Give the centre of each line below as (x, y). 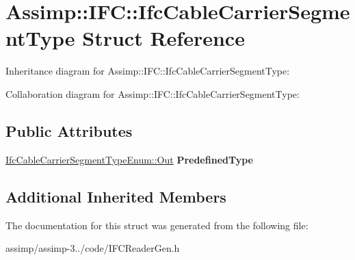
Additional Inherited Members (116, 196)
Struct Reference (163, 38)
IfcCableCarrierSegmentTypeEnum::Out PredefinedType (129, 159)
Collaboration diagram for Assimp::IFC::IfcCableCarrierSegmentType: (153, 93)
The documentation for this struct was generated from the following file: (157, 225)
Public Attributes (69, 130)
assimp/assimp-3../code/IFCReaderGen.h (93, 248)
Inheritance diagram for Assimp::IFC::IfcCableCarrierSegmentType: (148, 71)
